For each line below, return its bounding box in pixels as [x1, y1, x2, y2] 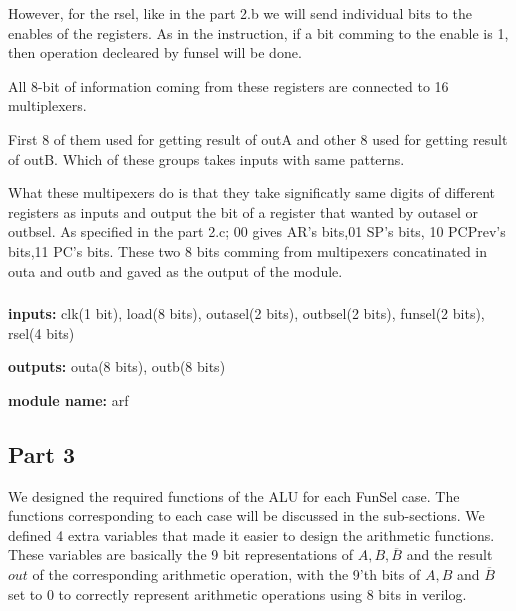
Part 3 [8, 438, 76, 469]
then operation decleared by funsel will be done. [8, 42, 302, 63]
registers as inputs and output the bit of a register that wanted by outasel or [8, 201, 479, 222]
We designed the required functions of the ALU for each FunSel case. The [8, 485, 460, 506]
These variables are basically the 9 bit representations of [8, 544, 354, 565]
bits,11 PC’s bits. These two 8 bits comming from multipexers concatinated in [8, 240, 488, 261]
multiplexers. [8, 95, 87, 116]
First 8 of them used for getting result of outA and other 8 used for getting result [8, 128, 508, 149]
